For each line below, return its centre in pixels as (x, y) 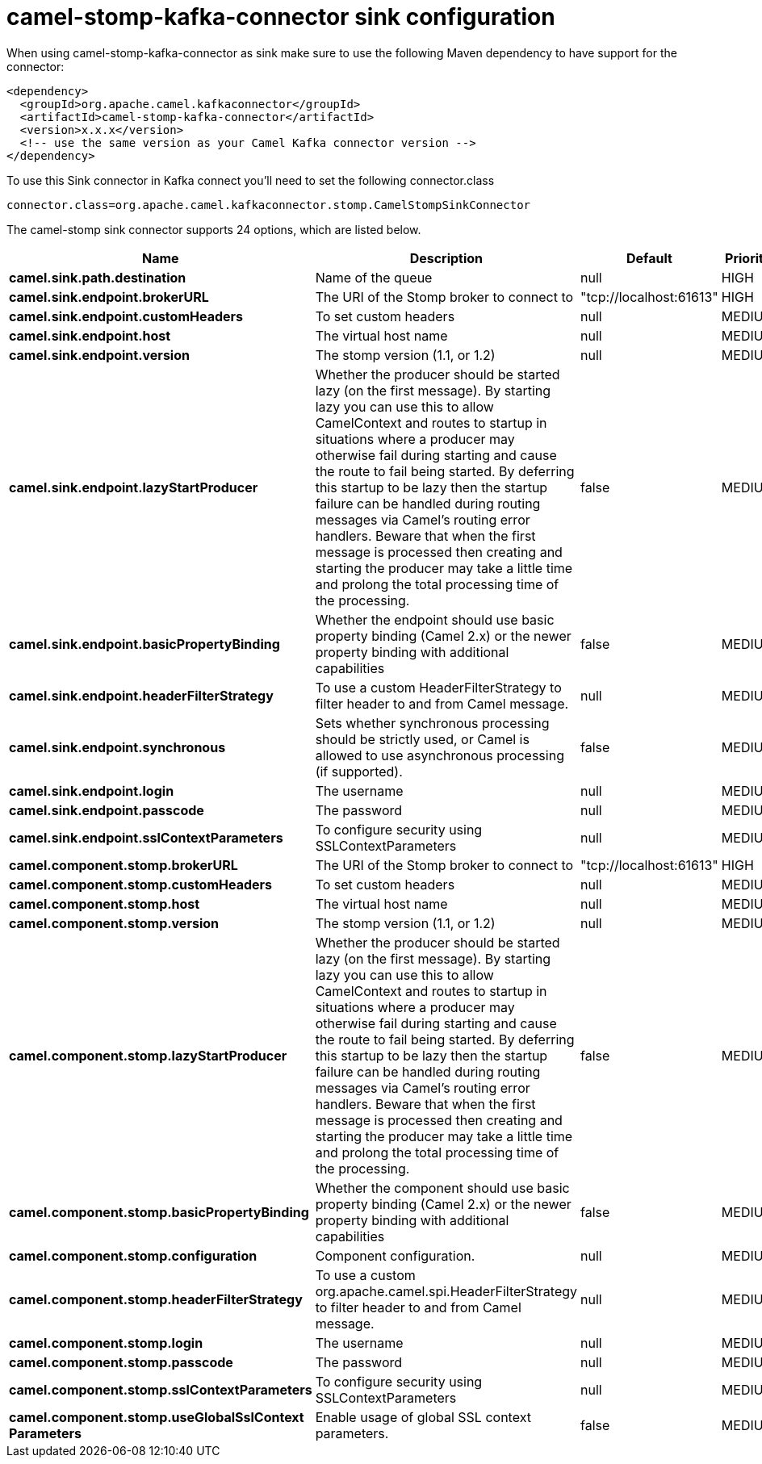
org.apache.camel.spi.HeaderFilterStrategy (446, 1291)
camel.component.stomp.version (114, 923)
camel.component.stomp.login (106, 1343)
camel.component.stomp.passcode (121, 1362)
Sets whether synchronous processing (432, 723)
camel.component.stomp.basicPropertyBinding (159, 1212)
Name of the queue (374, 277)
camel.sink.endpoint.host (90, 335)
